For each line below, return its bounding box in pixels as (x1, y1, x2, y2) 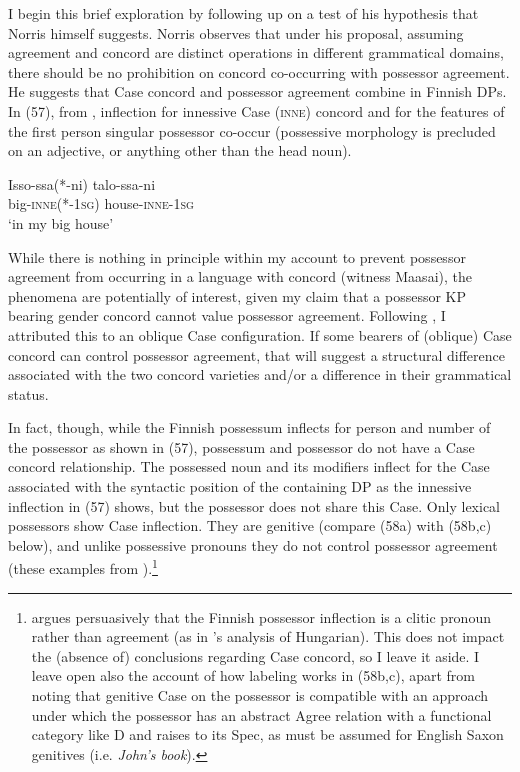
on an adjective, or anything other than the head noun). (8, 140, 352, 161)
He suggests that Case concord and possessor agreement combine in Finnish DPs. (8, 81, 507, 102)
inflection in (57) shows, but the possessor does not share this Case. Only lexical (8, 495, 500, 516)
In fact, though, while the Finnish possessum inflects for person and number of (8, 417, 491, 438)
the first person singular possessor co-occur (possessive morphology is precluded (8, 120, 496, 141)
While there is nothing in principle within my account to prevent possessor (8, 246, 466, 267)
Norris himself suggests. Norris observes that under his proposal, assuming (8, 22, 464, 43)
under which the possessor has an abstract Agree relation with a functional (31, 704, 492, 725)
